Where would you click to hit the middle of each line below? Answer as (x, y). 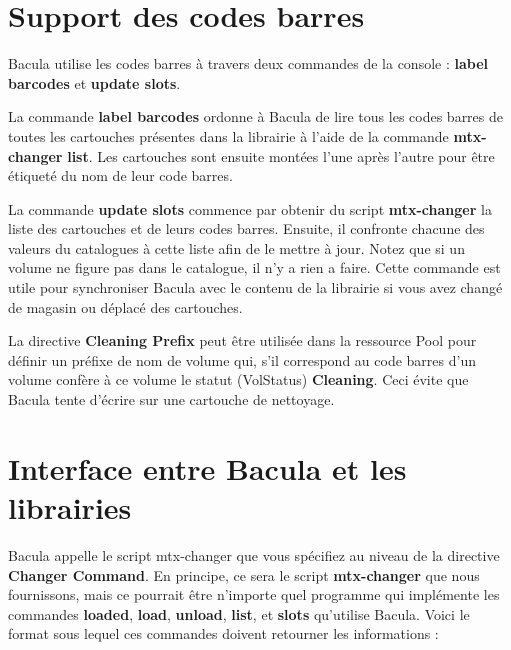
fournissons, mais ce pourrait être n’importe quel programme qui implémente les (254, 594)
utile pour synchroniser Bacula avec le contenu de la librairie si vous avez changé (255, 287)
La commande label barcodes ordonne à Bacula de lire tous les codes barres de (255, 116)
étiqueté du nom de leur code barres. (120, 175)
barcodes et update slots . (94, 82)
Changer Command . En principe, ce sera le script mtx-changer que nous (244, 574)
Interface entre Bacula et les (207, 467)
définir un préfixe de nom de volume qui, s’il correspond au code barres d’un (242, 359)
